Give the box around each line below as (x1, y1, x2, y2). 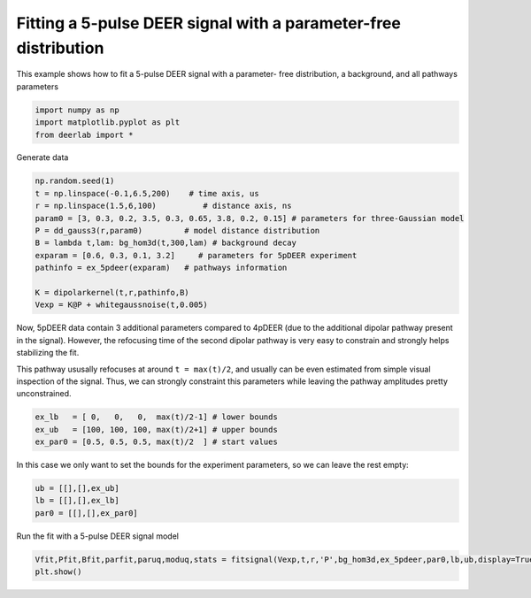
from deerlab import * (35, 129, 134, 140)
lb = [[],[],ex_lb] (35, 495, 119, 506)
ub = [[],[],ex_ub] (35, 483, 119, 494)
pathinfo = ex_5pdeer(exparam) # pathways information (35, 263, 288, 273)
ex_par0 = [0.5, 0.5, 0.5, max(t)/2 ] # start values (35, 437, 278, 447)
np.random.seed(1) (35, 176, 115, 186)
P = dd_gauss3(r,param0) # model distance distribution (35, 226, 320, 236)
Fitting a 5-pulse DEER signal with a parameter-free (16, 13, 402, 33)
